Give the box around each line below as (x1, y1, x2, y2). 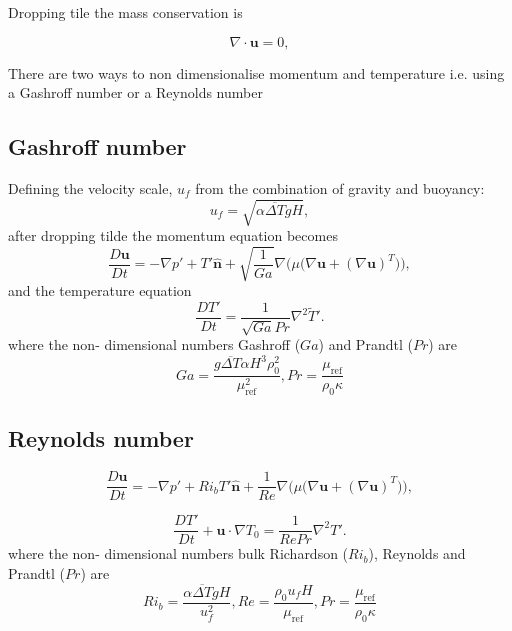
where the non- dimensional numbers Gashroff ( (8, 334, 301, 355)
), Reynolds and (368, 543, 466, 564)
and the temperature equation (8, 280, 192, 301)
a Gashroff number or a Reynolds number (8, 82, 263, 103)
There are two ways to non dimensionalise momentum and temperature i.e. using (8, 62, 505, 83)
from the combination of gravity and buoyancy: (195, 177, 485, 198)
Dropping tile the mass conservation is (8, 2, 243, 22)
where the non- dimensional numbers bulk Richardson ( (8, 543, 349, 564)
